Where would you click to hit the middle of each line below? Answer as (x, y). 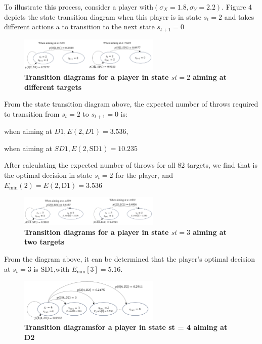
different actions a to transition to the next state (79, 27)
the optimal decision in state (48, 175)
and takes (239, 16)
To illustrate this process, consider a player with (79, 7)
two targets (45, 242)
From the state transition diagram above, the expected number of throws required (131, 104)
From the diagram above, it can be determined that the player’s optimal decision (129, 259)
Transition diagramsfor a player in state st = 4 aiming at (126, 327)
